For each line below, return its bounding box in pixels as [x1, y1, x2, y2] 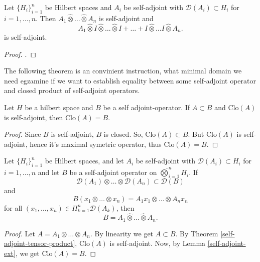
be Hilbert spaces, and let [45, 155, 124, 166]
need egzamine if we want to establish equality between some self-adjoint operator [4, 75, 256, 85]
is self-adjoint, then [4, 112, 63, 122]
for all [4, 202, 23, 213]
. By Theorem [175, 228, 218, 238]
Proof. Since [4, 129, 41, 139]
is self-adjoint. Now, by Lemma [109, 238, 206, 248]
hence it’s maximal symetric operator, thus [30, 138, 162, 149]
